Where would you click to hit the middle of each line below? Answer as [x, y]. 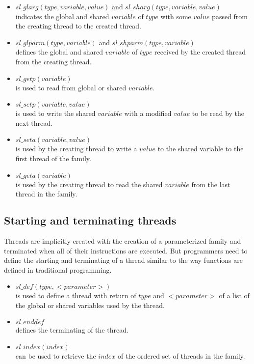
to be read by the [218, 113]
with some [176, 16]
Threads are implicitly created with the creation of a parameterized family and [123, 240]
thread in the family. [46, 194]
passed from [230, 16]
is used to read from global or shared [71, 87]
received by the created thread [200, 52]
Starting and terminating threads [90, 220]
